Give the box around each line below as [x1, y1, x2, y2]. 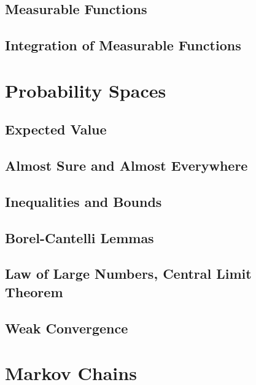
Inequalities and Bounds [5, 192, 162, 211]
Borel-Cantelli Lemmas [5, 228, 154, 247]
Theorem [5, 282, 63, 301]
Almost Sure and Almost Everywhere [5, 156, 248, 175]
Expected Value [5, 120, 107, 139]
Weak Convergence [5, 318, 128, 337]
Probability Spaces [5, 77, 166, 103]
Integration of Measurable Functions [5, 36, 241, 55]
